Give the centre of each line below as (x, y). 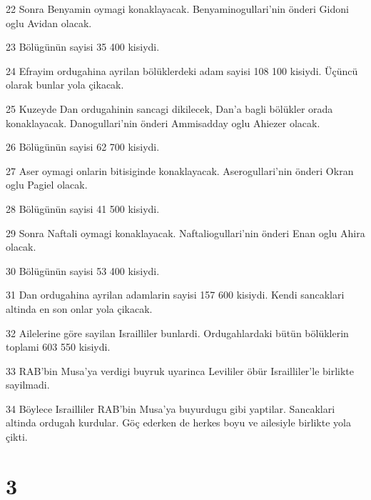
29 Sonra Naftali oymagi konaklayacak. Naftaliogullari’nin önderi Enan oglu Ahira (185, 232)
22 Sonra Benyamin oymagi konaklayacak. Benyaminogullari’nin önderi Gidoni (177, 9)
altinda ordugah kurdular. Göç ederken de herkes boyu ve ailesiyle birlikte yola (178, 422)
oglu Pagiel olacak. (47, 185)
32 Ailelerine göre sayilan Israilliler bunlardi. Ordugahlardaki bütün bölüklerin (177, 332)
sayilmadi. (28, 385)
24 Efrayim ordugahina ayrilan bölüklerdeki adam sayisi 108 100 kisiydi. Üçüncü (182, 70)
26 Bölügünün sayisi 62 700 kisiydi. (83, 147)
